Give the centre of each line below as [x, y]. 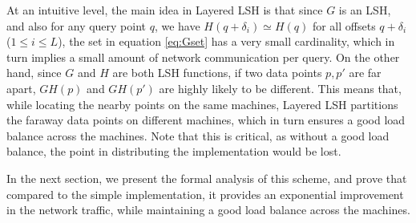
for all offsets [344, 25]
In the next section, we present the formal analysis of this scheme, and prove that [207, 178]
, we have [177, 25]
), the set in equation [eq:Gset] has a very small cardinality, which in [226, 41]
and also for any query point [77, 25]
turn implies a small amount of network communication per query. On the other [203, 57]
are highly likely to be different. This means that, [280, 88]
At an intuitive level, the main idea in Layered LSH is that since [165, 10]
